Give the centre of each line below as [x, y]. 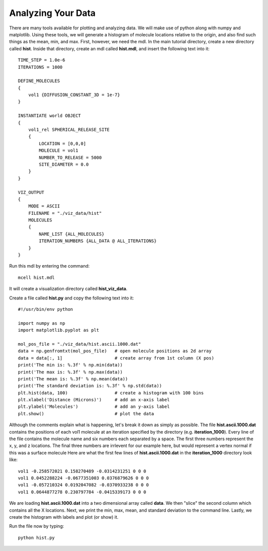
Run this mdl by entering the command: [49, 266]
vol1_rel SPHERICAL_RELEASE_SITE [69, 130]
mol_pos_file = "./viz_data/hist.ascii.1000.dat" [80, 344]
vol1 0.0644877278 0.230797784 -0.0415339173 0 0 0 [82, 492]
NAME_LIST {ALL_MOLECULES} [72, 234]
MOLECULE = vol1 [59, 151]
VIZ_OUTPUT [31, 192]
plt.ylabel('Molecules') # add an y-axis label [94, 407]
